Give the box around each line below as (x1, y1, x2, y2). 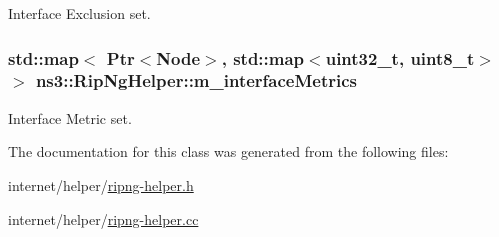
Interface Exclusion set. (8, 3, 151, 23)
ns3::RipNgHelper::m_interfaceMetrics (35, 68, 358, 93)
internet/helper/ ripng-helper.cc (8, 208, 199, 229)
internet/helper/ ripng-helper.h (8, 174, 194, 195)
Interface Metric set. (8, 107, 132, 128)
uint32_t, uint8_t (325, 45, 475, 70)
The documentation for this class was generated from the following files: (8, 141, 449, 162)
